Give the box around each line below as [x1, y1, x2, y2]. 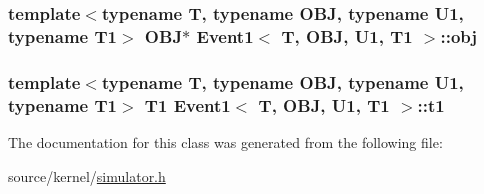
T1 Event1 [144, 92, 231, 117]
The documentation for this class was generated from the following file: [8, 131, 443, 152]
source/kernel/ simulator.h [8, 165, 166, 186]
